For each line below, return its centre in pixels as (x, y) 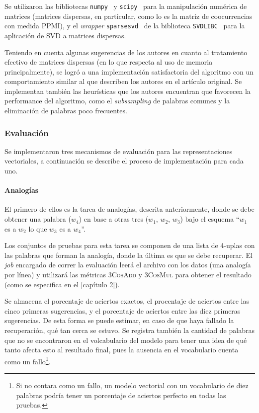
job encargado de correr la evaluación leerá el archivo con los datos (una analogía (128, 265)
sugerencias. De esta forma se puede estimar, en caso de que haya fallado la (119, 320)
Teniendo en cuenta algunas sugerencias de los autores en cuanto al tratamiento (126, 52)
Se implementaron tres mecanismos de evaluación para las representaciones (119, 151)
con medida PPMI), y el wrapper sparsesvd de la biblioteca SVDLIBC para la (125, 26)
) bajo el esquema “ (210, 219)
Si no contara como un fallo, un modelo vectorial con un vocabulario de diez (132, 385)
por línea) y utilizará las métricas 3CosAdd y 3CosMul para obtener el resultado (128, 275)
